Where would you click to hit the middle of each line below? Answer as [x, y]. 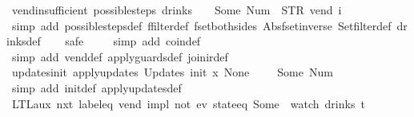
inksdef [24, 41]
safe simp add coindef [133, 41]
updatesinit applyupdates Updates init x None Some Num [172, 72]
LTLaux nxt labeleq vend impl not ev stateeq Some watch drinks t [188, 103]
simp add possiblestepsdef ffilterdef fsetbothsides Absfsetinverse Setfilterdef [201, 25]
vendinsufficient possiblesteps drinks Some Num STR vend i [177, 10]
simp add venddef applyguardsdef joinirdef [120, 56]
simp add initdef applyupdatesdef [96, 87]
